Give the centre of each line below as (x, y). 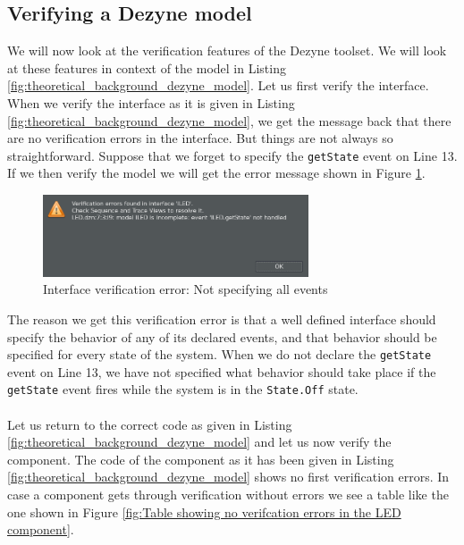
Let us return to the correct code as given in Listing (150, 424)
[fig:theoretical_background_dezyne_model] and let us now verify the (199, 442)
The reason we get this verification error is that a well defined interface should (222, 319)
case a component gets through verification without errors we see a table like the (228, 495)
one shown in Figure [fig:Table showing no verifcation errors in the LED (204, 511)
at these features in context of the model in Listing (147, 67)
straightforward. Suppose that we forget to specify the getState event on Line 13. (232, 155)
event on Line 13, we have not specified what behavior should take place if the (222, 371)
